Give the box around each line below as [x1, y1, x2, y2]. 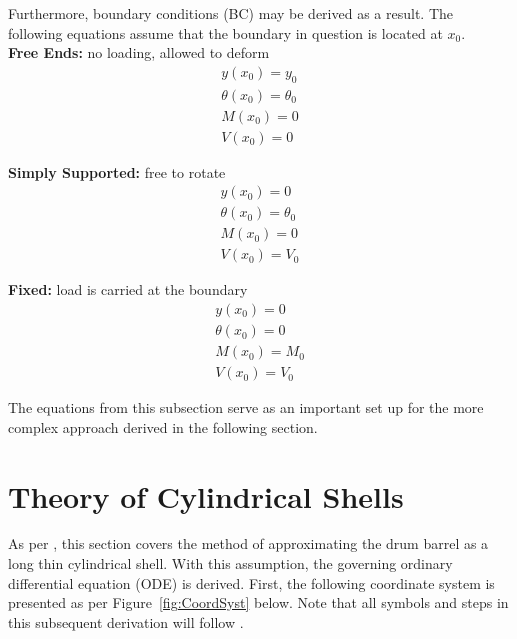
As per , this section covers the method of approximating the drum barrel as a [8, 533, 489, 554]
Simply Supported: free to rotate [8, 161, 226, 182]
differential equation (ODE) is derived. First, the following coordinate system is [8, 572, 495, 593]
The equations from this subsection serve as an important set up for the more [8, 397, 484, 418]
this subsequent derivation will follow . [8, 611, 244, 632]
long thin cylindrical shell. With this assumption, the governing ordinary [8, 553, 453, 574]
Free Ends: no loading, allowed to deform [8, 42, 270, 63]
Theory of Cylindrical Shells [8, 475, 404, 516]
